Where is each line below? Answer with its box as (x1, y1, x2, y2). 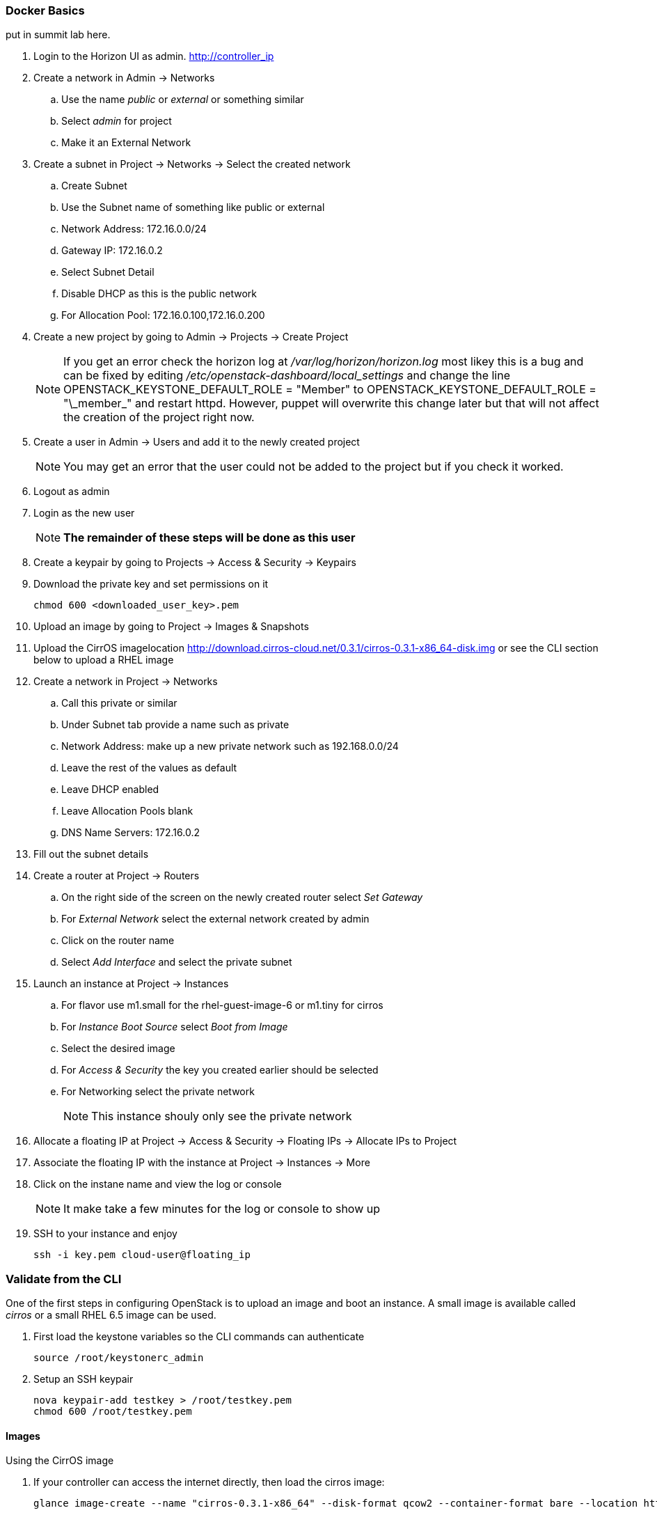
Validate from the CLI (6, 1271, 122, 1286)
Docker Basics (6, 3, 85, 17)
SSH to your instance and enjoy (33, 1227, 177, 1240)
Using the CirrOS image (6, 1454, 114, 1467)
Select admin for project (61, 115, 172, 127)
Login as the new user (33, 507, 135, 519)
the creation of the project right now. (63, 410, 255, 425)
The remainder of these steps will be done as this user (63, 531, 356, 545)
